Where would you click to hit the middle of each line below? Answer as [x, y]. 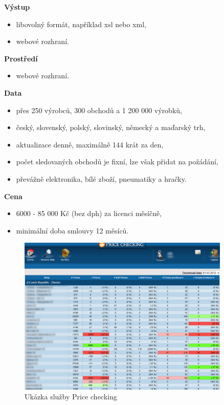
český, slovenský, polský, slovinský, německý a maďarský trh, [111, 127]
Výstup [17, 7]
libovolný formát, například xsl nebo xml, [81, 24]
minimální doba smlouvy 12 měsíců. [72, 230]
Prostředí [21, 58]
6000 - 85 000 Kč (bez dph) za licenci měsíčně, [89, 213]
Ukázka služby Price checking [71, 397]
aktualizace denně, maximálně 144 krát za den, [90, 144]
